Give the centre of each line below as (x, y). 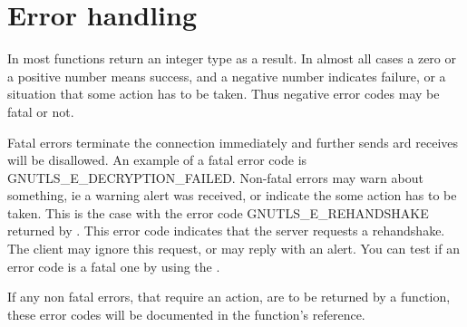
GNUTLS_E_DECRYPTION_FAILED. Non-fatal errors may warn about (215, 177)
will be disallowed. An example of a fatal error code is (157, 160)
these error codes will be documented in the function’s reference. (186, 314)
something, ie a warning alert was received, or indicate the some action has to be (232, 195)
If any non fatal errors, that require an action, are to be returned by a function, (229, 297)
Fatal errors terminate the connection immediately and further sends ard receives (233, 142)
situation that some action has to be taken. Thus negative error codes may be (224, 94)
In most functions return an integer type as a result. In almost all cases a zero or (232, 58)
